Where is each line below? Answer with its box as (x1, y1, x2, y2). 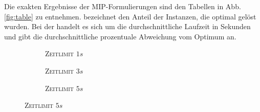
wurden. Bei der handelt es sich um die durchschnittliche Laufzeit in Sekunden (4, 21, 251, 32)
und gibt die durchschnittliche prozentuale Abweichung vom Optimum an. (4, 31, 236, 41)
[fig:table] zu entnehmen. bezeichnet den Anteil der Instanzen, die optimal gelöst (4, 11, 256, 21)
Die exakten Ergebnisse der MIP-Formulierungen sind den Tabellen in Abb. (4, 1, 241, 11)
